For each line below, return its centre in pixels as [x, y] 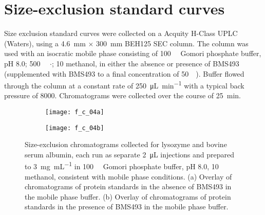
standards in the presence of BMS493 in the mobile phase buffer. [127, 207]
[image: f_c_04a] [75, 112]
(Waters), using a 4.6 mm [45, 43]
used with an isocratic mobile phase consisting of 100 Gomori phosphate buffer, [133, 53]
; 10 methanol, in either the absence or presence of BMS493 [145, 63]
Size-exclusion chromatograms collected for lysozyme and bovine [126, 144]
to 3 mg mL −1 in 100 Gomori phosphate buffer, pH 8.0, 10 [122, 166]
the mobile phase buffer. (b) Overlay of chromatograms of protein [128, 196]
